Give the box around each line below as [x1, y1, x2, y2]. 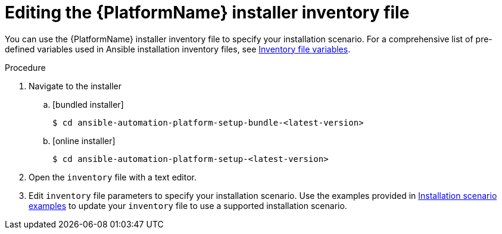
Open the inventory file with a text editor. [29, 171, 197, 182]
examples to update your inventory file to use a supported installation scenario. [29, 200, 347, 211]
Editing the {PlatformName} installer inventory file [5, 2, 410, 23]
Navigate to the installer [29, 80, 121, 91]
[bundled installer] [52, 99, 124, 110]
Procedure [5, 62, 46, 73]
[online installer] [52, 135, 116, 146]
